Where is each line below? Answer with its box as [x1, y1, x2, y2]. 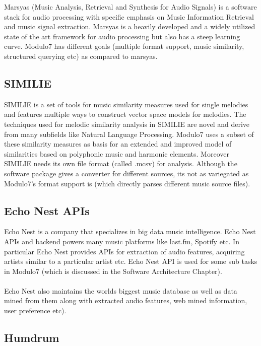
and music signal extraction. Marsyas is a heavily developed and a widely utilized [4, 21, 255, 32]
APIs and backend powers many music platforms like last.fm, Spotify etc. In [4, 236, 239, 246]
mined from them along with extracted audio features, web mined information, [4, 295, 247, 306]
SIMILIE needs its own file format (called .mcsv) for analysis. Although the [4, 158, 237, 169]
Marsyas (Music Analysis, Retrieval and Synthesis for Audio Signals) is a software [4, 2, 257, 12]
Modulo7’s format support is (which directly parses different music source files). [4, 178, 250, 188]
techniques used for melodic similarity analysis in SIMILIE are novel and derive [4, 118, 250, 129]
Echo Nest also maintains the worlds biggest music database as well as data [4, 285, 237, 296]
